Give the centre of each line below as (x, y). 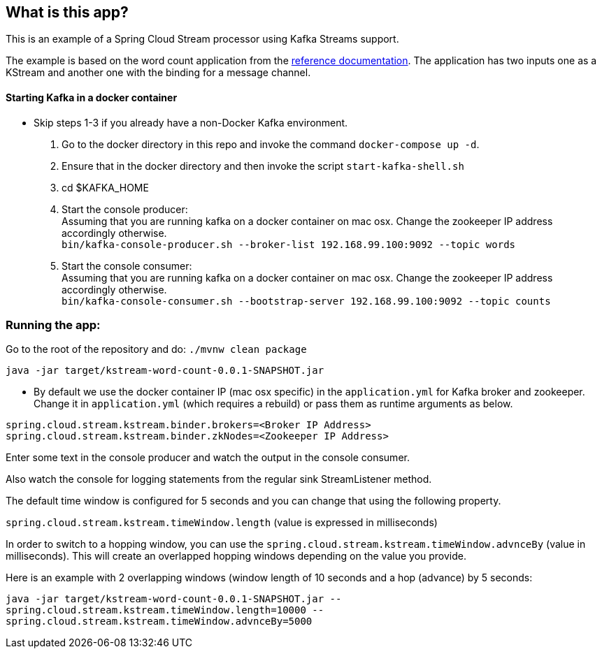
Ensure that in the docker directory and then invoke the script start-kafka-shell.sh (263, 166)
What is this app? (67, 12)
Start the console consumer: (127, 266)
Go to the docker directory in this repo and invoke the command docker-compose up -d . (271, 144)
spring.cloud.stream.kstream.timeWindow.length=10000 (156, 610)
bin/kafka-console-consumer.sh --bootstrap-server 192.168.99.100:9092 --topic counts (306, 301)
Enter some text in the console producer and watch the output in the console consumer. (208, 458)
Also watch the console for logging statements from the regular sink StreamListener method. (219, 479)
